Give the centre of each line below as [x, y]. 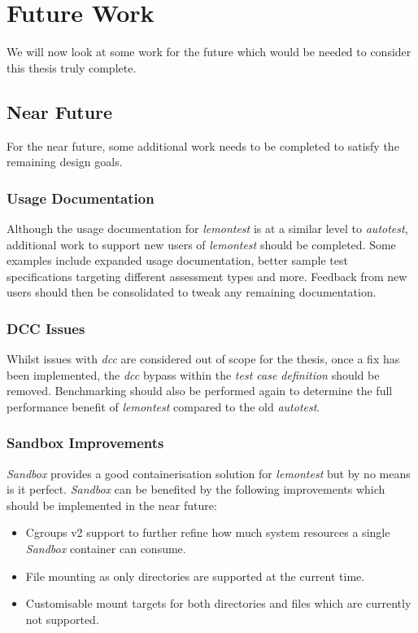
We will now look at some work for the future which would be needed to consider [209, 52]
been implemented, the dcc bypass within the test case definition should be [193, 374]
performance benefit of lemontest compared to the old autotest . [163, 406]
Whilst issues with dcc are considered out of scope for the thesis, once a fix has [203, 359]
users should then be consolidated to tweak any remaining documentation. [192, 292]
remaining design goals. [65, 162]
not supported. [62, 619]
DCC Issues [46, 328]
